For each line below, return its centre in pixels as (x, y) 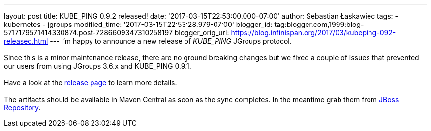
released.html (26, 41)
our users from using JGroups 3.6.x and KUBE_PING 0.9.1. (98, 66)
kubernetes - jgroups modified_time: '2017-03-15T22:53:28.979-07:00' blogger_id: (138, 24)
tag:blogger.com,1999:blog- (319, 24)
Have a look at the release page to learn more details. (91, 83)
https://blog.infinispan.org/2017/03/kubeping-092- (313, 33)
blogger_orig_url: (202, 33)
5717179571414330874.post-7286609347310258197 (88, 33)
